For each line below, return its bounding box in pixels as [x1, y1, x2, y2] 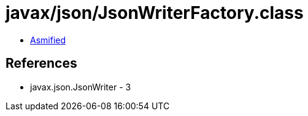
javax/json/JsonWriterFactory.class [6, 2, 304, 23]
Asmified [30, 34, 66, 45]
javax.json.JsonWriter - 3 [30, 81, 131, 92]
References [6, 56, 77, 71]
